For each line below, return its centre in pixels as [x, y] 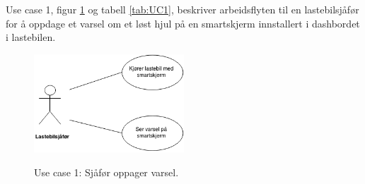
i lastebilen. [31, 37]
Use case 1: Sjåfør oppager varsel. [106, 172]
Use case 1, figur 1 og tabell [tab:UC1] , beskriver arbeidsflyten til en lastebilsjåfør [182, 9]
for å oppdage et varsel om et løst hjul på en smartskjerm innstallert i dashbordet [183, 23]
